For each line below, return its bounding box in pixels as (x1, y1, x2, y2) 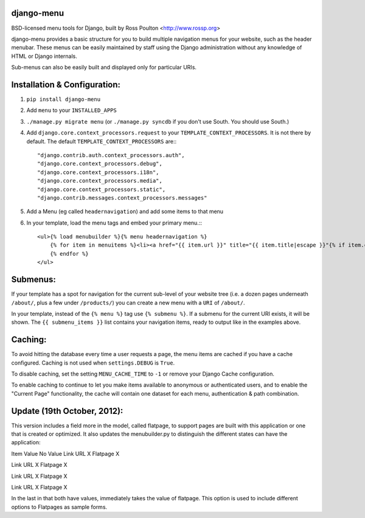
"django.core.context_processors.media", (37, 177, 162, 184)
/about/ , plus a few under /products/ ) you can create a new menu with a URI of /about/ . (11, 299, 245, 306)
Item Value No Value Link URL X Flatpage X (11, 450, 120, 457)
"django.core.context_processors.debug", (37, 160, 162, 167)
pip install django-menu (26, 96, 100, 103)
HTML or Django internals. (11, 52, 77, 60)
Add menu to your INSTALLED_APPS (26, 107, 117, 114)
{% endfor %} (49, 250, 89, 257)
